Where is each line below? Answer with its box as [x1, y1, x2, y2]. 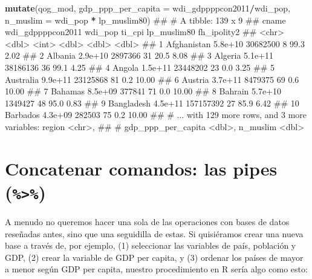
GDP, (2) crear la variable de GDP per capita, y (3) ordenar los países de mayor [5, 251, 304, 263]
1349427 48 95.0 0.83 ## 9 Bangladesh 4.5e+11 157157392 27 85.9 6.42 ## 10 [5, 96, 299, 109]
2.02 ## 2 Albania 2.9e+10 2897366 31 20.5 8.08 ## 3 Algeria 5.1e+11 [5, 49, 274, 62]
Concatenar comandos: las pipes [5, 156, 278, 180]
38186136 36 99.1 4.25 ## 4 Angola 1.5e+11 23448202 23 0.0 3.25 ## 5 [5, 61, 275, 73]
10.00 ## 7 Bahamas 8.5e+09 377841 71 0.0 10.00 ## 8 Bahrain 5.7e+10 [5, 85, 282, 97]
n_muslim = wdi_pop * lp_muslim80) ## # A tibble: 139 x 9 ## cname [5, 13, 286, 26]
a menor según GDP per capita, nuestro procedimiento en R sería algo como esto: [5, 263, 308, 275]
